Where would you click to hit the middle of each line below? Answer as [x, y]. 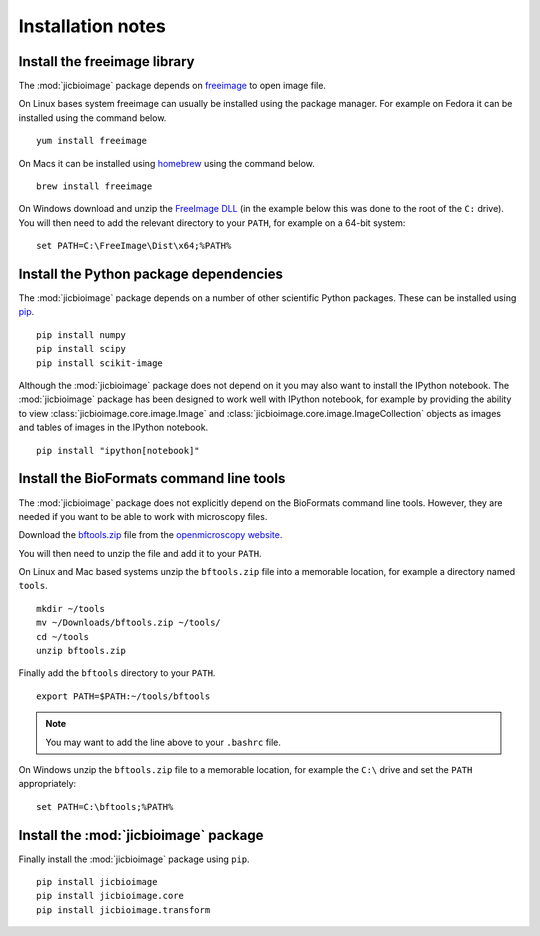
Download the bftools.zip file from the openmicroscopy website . [150, 535]
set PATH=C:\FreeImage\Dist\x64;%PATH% [134, 246]
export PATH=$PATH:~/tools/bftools [123, 696]
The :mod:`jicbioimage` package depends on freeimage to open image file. [172, 86]
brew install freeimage [94, 186]
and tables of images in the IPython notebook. [113, 427]
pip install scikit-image [100, 363]
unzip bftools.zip [81, 651]
